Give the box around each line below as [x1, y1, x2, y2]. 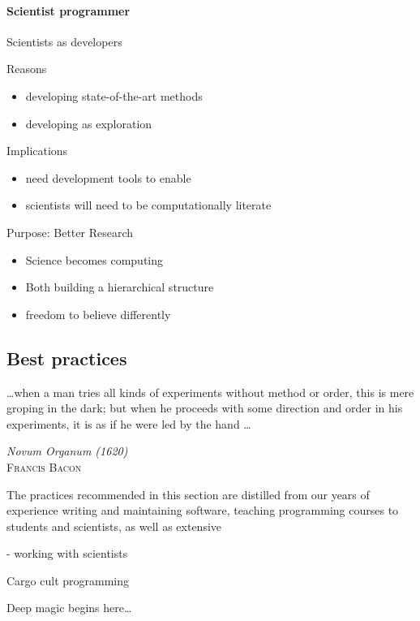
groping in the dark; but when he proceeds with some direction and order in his [6, 399, 403, 416]
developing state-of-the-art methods [25, 87, 203, 104]
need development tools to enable [25, 169, 191, 186]
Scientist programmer [6, 2, 131, 19]
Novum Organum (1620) [6, 442, 128, 459]
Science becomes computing [25, 251, 164, 268]
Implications [6, 142, 68, 159]
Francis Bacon [6, 458, 82, 475]
